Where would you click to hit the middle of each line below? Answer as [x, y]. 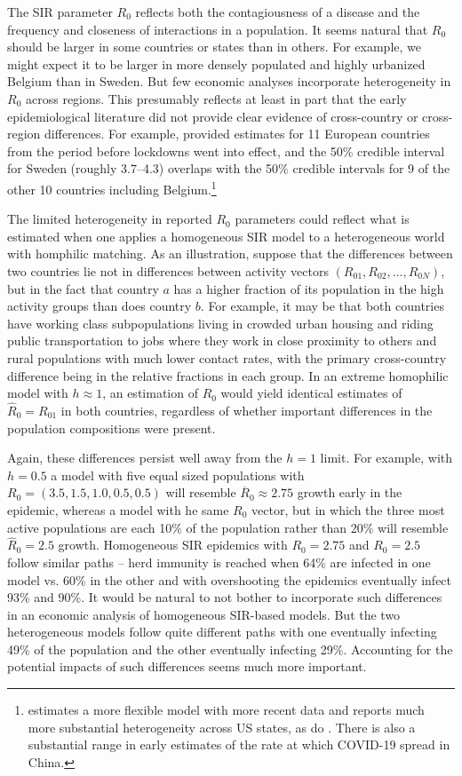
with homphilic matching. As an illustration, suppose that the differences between [230, 253]
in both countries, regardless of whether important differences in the [247, 410]
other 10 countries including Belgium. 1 [112, 187]
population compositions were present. [112, 428]
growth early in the [350, 492]
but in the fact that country [83, 288]
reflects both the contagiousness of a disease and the [278, 12]
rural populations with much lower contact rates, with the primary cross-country [227, 357]
